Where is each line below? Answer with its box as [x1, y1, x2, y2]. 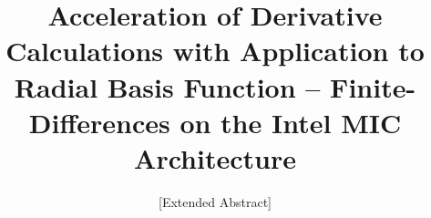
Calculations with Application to [5, 32, 425, 69]
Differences [28, 103, 170, 140]
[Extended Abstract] [159, 192, 272, 211]
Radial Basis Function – [14, 67, 321, 105]
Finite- [330, 67, 416, 105]
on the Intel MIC [180, 103, 402, 140]
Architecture [134, 139, 296, 176]
